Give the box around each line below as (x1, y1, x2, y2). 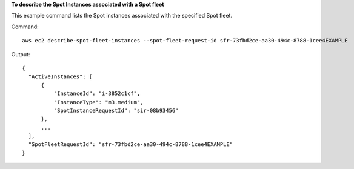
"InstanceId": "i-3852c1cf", (53, 90, 141, 97)
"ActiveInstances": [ (28, 73, 93, 80)
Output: (11, 50, 30, 58)
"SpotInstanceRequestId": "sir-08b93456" (53, 107, 179, 114)
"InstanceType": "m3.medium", (53, 99, 144, 105)
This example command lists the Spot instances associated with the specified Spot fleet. (11, 12, 233, 19)
